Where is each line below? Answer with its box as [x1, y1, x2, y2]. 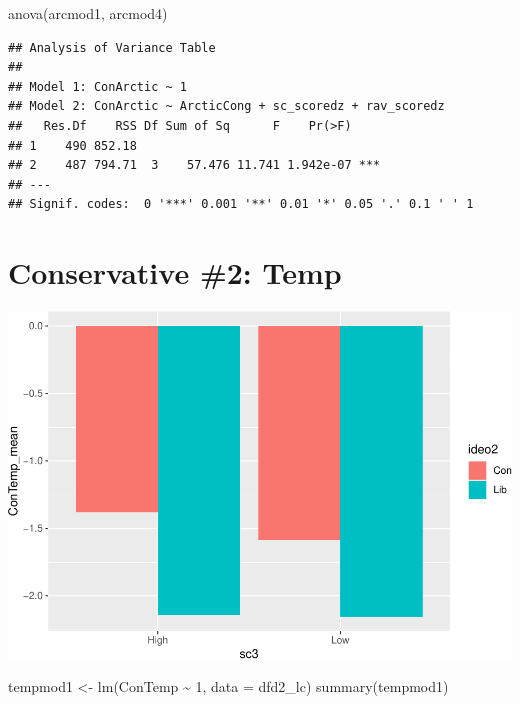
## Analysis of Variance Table [8, 40, 216, 55]
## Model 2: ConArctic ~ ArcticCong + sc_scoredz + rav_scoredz [8, 99, 445, 114]
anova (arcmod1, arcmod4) [8, 3, 168, 23]
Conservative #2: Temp [8, 252, 342, 293]
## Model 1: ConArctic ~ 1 [8, 79, 187, 94]
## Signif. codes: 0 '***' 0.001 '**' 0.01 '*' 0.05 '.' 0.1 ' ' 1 [8, 197, 474, 212]
